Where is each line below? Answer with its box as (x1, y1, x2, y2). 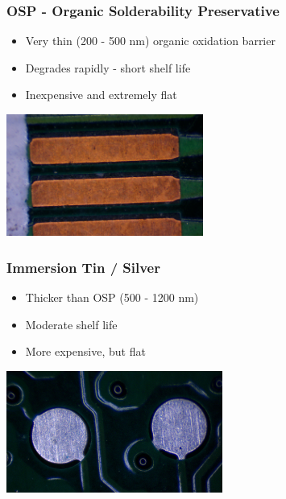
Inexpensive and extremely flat (25, 86, 177, 103)
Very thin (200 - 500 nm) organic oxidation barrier (25, 32, 276, 49)
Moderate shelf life (25, 315, 118, 332)
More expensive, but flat (25, 343, 146, 360)
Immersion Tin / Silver (6, 257, 160, 277)
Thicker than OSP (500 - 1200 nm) (25, 288, 199, 305)
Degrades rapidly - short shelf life (25, 59, 191, 76)
